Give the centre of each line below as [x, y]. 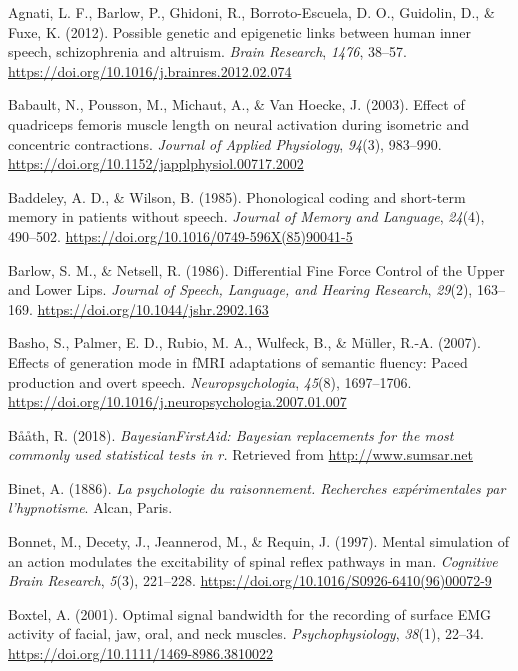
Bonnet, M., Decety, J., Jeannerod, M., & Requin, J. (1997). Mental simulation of [259, 541]
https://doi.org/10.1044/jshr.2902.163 [153, 308]
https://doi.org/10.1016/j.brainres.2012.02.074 [150, 70]
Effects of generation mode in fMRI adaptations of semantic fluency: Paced [238, 361]
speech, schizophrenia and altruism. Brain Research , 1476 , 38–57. [207, 51]
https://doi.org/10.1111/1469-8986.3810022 [140, 653]
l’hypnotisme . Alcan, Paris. [90, 507]
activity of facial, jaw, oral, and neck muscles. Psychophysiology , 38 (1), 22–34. [246, 633]
